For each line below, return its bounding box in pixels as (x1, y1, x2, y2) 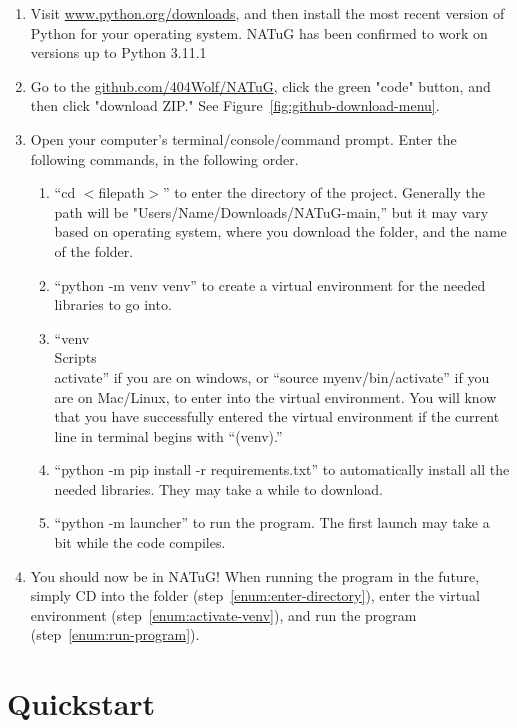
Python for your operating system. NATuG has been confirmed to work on (30, 22, 488, 43)
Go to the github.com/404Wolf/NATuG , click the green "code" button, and (30, 75, 491, 96)
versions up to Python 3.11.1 (30, 42, 207, 63)
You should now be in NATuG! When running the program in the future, (30, 565, 480, 586)
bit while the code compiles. (54, 532, 226, 553)
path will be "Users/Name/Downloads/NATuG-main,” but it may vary (54, 201, 489, 222)
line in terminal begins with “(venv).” (54, 425, 283, 446)
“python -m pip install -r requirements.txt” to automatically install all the (54, 459, 510, 480)
